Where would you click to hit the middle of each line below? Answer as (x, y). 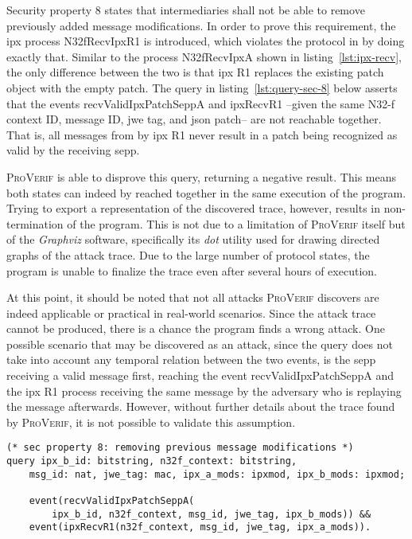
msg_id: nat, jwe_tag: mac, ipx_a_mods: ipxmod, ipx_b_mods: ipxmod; (217, 474)
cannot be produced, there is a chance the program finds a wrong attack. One (196, 328)
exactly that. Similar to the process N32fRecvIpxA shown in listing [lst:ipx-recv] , (204, 56)
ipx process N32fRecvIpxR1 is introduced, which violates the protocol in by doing (206, 41)
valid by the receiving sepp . (73, 150)
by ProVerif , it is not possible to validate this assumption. (151, 422)
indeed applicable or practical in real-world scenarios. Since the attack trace (191, 312)
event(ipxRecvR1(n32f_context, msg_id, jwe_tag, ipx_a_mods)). (200, 527)
